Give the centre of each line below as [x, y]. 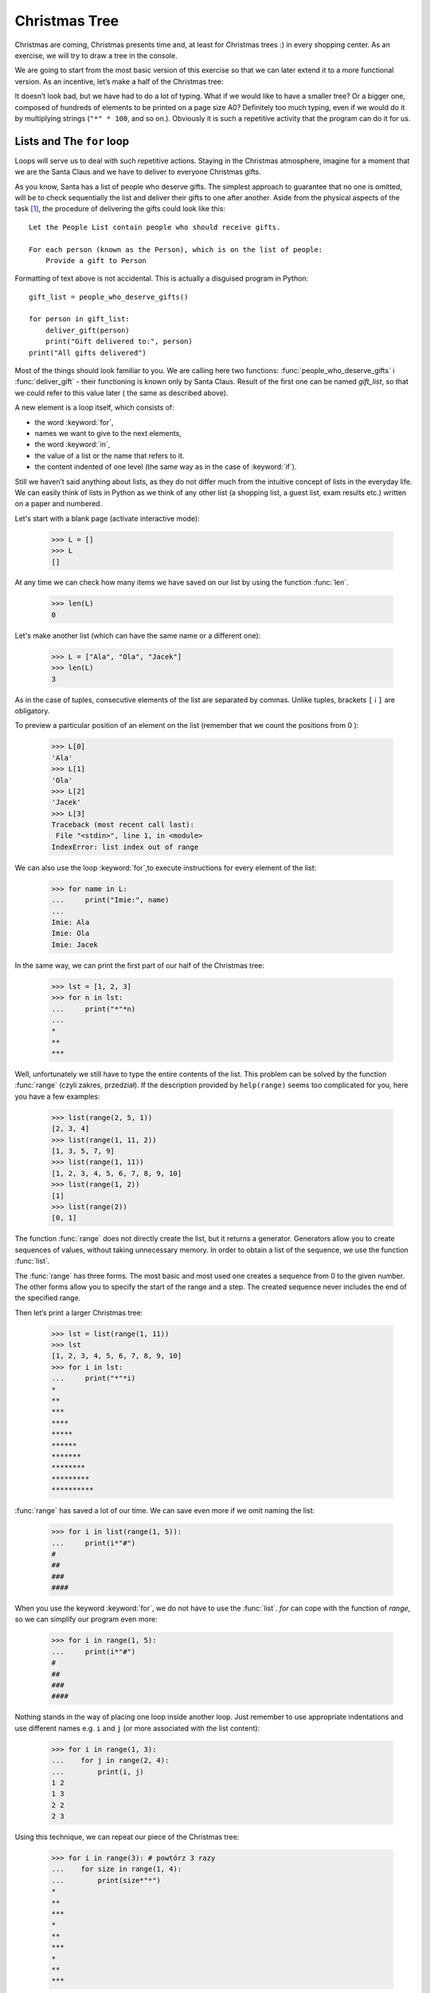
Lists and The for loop [72, 141]
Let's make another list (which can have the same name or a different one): [138, 635]
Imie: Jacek [75, 944]
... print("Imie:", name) [110, 900]
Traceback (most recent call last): [123, 825]
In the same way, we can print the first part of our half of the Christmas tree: [140, 965]
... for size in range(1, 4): [117, 1869]
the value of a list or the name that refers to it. [109, 455]
